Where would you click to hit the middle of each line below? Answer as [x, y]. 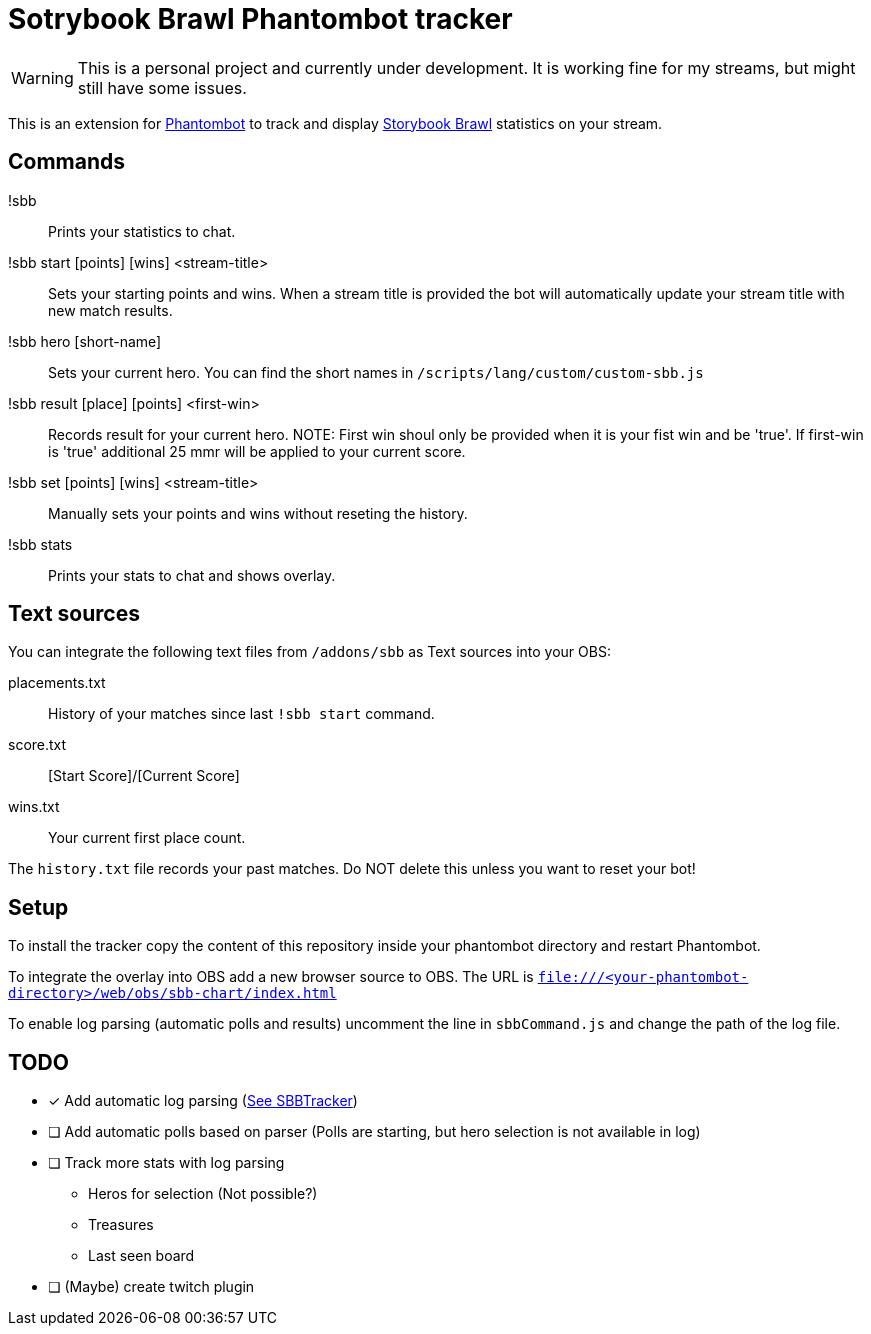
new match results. [110, 310]
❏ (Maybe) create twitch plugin [151, 1287]
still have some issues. [162, 87]
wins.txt [34, 807]
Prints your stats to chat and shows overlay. [192, 575]
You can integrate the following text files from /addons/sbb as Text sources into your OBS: [309, 652]
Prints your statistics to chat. [142, 231]
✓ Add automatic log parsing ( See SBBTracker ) [203, 1101]
